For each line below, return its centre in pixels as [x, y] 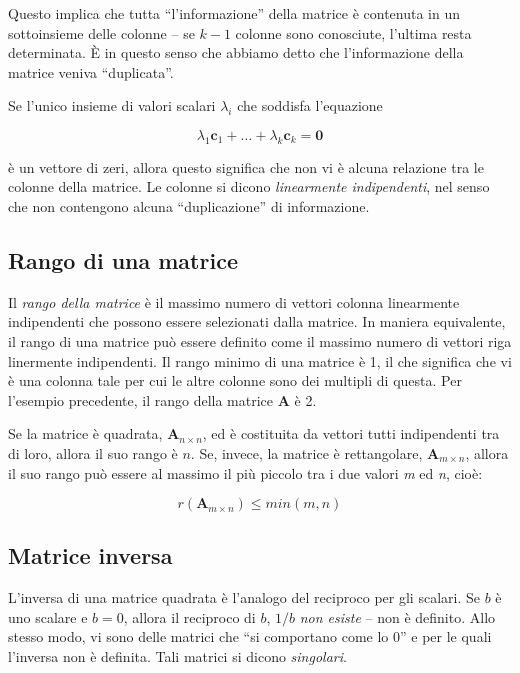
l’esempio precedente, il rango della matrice [141, 399]
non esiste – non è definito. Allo [397, 616]
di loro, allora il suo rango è [93, 452]
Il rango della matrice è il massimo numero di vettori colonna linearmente [234, 301]
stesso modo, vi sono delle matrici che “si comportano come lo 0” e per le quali [250, 636]
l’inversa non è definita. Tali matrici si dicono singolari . [177, 656]
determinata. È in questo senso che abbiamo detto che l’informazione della [236, 52]
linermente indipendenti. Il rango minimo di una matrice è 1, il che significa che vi [260, 360]
